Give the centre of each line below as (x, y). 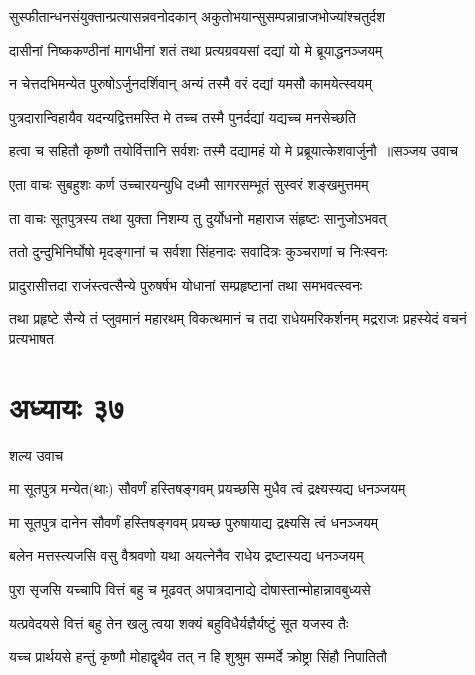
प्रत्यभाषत (31, 337)
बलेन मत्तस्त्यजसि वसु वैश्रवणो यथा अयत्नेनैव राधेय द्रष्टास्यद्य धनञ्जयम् (186, 555)
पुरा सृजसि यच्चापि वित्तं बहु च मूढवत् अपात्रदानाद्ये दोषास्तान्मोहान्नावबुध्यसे (190, 589)
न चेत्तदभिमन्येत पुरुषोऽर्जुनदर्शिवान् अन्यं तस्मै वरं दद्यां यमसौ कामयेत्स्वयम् (190, 83)
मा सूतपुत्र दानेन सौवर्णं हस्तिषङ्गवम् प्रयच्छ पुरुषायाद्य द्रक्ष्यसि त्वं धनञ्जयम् (194, 521)
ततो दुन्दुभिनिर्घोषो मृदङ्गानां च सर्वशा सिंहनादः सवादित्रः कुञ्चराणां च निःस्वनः (198, 251)
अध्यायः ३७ (67, 406)
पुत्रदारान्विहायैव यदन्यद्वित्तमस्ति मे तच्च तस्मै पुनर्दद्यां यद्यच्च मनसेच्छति (182, 116)
